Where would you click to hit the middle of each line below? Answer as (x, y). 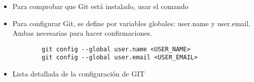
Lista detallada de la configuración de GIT (79, 74)
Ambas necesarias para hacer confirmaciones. (82, 33)
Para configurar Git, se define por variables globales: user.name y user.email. (131, 23)
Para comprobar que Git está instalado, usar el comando (100, 6)
